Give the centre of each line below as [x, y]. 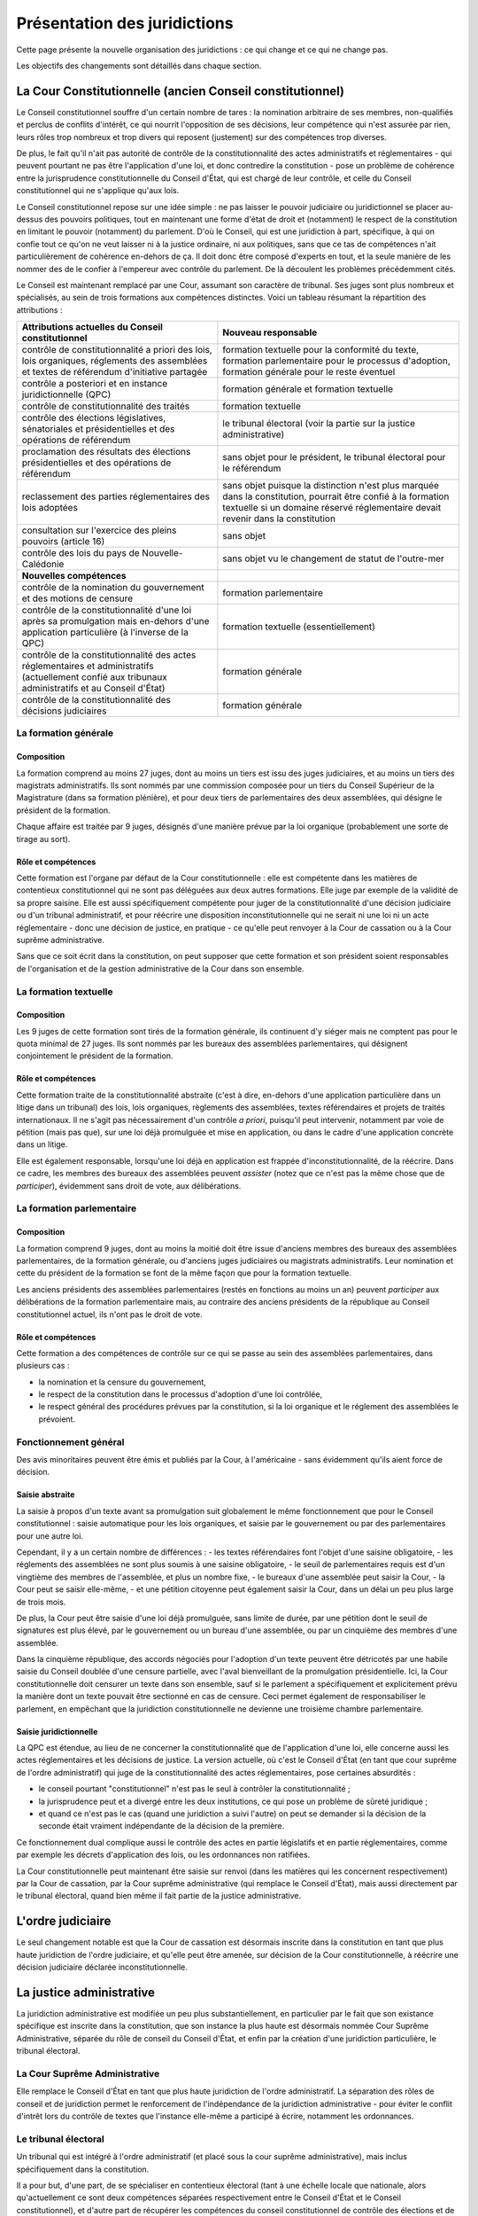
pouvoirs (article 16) [63, 542]
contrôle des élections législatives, [94, 418]
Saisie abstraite [46, 1494]
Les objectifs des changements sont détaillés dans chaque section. [139, 66]
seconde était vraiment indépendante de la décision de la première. [162, 1826]
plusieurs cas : [43, 1366]
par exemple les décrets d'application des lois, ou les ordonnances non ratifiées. [163, 1855]
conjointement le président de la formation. [95, 1056]
